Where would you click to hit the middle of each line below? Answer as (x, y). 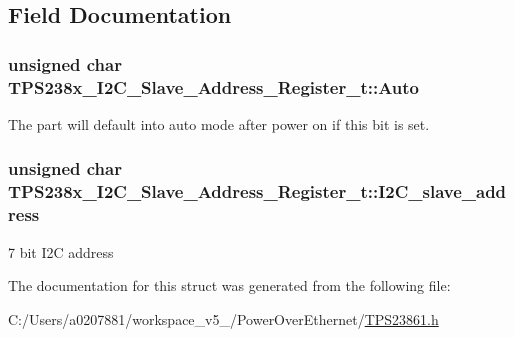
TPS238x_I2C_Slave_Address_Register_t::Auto (214, 86)
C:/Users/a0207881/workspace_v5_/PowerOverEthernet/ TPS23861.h (223, 318)
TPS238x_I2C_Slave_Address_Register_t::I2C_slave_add (257, 191)
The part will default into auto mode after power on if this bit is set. (219, 123)
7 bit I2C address (61, 251)
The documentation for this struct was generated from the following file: (229, 285)
